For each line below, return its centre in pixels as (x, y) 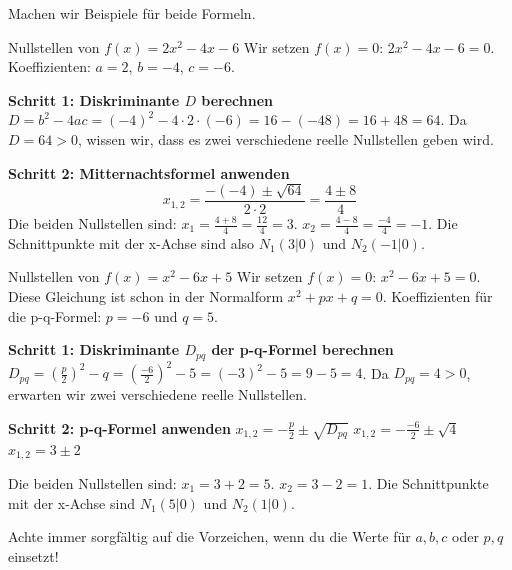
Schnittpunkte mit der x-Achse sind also (131, 242)
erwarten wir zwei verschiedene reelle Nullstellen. (157, 394)
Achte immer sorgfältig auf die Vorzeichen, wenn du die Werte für (209, 536)
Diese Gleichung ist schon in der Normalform (146, 296)
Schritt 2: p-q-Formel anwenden (119, 427)
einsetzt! (33, 555)
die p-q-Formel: (55, 315)
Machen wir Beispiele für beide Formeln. (132, 13)
